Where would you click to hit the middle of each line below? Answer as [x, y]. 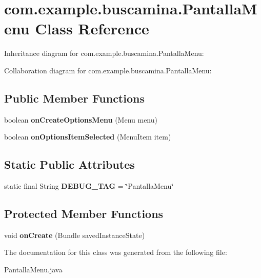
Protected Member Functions [84, 214]
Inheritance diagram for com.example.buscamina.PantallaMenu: [104, 53]
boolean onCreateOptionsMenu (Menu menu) [81, 119]
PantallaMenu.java [33, 270]
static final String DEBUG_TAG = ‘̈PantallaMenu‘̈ [89, 186]
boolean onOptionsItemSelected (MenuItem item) [88, 137]
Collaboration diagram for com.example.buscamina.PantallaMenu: [108, 70]
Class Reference [92, 28]
